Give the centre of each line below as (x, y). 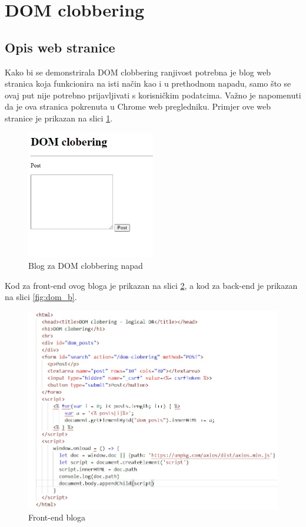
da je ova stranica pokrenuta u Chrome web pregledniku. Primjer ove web (138, 106)
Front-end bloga (57, 517)
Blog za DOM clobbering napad (86, 266)
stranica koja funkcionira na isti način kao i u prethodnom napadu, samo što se (148, 83)
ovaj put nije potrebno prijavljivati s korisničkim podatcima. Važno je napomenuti (153, 95)
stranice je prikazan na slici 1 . (59, 118)
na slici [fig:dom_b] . (41, 297)
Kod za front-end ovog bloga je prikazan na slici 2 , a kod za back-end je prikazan (151, 285)
